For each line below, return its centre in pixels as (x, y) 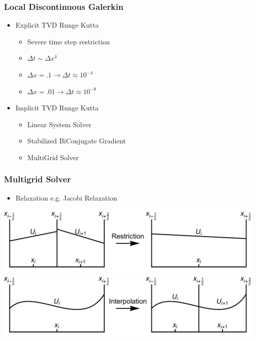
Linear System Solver (59, 124)
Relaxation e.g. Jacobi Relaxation (66, 197)
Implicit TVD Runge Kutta (57, 108)
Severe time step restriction (69, 41)
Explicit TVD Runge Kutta (57, 25)
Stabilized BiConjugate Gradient (77, 141)
